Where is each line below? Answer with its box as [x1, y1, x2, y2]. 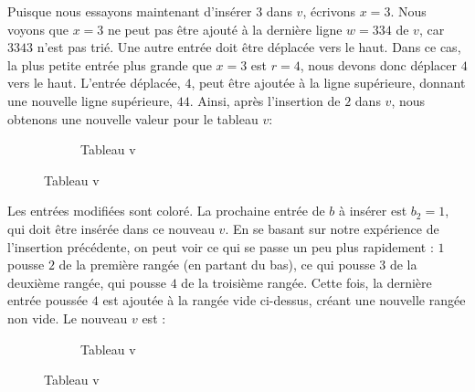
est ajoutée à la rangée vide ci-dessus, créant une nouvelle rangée [102, 291, 466, 310]
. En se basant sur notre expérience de [225, 218, 439, 238]
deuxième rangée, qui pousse [7, 272, 167, 291]
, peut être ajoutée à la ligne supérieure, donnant [191, 73, 466, 92]
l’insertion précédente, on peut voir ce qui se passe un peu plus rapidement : [7, 237, 434, 256]
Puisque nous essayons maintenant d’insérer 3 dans [7, 2, 292, 20]
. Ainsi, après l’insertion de [189, 90, 341, 110]
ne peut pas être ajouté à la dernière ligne [107, 19, 343, 38]
